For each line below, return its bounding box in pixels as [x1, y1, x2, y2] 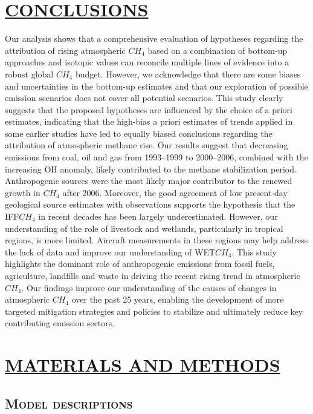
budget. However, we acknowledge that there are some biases [75, 67, 301, 80]
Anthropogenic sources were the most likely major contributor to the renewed [5, 174, 292, 187]
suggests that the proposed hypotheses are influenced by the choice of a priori [5, 103, 292, 116]
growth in [5, 186, 40, 199]
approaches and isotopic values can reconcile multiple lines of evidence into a [5, 56, 289, 68]
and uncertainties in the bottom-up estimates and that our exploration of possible [5, 79, 308, 92]
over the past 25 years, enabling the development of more [71, 293, 284, 306]
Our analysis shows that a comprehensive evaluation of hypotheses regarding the [5, 32, 303, 45]
